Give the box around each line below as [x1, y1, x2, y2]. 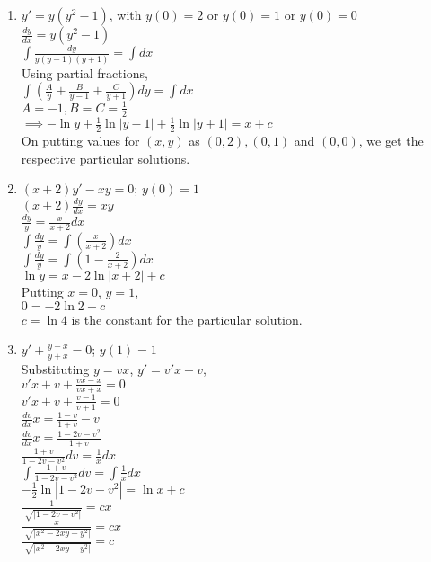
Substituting [21, 359, 90, 378]
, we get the [358, 130, 424, 149]
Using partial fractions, [21, 63, 148, 82]
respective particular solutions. [21, 148, 190, 167]
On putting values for [21, 130, 140, 149]
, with [109, 5, 142, 23]
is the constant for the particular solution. [71, 309, 303, 328]
